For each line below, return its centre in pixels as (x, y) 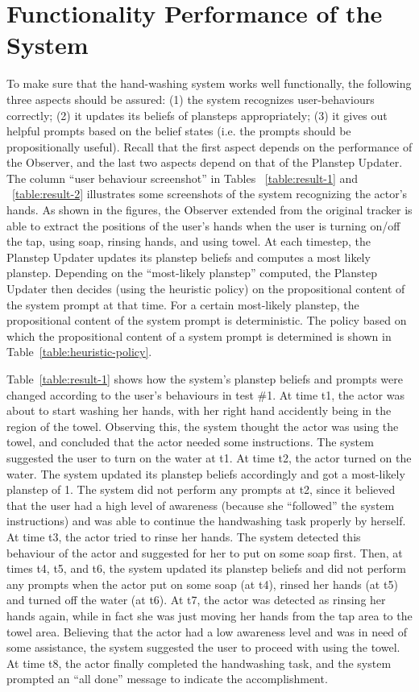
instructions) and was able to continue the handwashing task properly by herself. (206, 521)
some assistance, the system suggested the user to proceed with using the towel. (203, 647)
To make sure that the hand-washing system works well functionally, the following (209, 83)
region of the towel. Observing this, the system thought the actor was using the (203, 426)
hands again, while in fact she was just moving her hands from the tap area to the (209, 615)
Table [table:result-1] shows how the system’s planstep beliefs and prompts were (205, 379)
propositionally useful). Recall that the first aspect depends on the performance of (209, 146)
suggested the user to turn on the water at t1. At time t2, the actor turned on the (209, 457)
